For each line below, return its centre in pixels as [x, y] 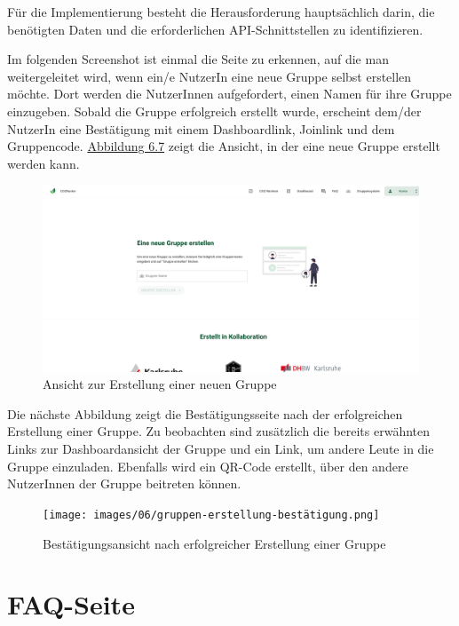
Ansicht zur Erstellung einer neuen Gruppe [160, 384]
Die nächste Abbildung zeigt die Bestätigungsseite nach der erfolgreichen [205, 413]
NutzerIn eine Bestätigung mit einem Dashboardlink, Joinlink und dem [201, 128]
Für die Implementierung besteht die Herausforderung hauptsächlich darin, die [221, 12]
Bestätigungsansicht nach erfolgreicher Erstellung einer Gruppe [214, 543]
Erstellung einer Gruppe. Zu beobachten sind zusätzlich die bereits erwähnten [219, 431]
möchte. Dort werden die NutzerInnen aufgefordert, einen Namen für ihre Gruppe [229, 94]
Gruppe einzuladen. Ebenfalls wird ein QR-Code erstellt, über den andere [208, 466]
